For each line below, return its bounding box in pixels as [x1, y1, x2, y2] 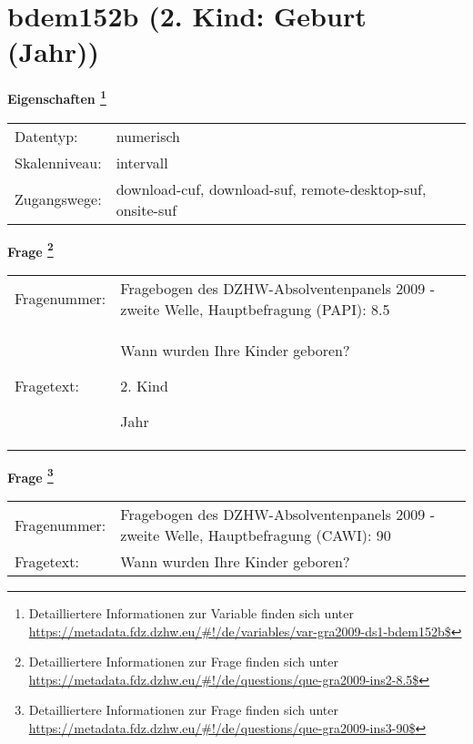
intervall [116, 151, 168, 173]
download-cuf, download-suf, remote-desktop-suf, [116, 178, 427, 199]
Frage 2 [7, 239, 54, 260]
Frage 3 [7, 464, 54, 486]
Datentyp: [15, 125, 78, 147]
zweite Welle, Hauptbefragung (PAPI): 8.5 [120, 298, 390, 320]
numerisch [116, 125, 180, 147]
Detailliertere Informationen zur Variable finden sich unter [28, 604, 354, 623]
